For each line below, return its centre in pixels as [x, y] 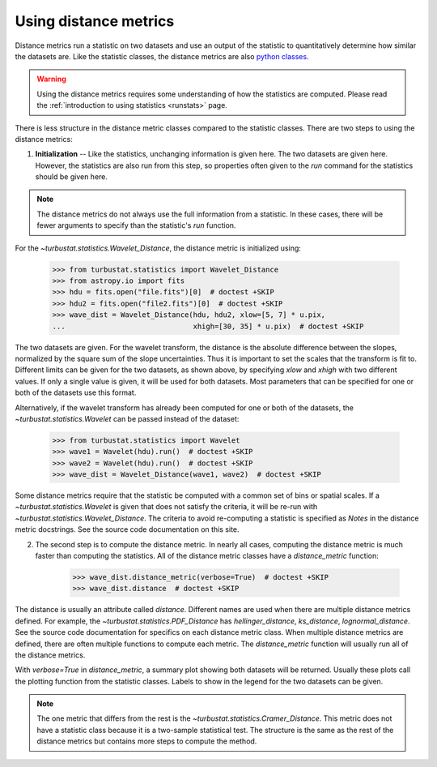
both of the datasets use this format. [76, 392]
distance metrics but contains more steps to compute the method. [147, 741]
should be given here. [72, 177]
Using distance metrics [95, 21]
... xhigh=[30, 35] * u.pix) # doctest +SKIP [208, 326]
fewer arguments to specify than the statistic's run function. [136, 225]
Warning [51, 79]
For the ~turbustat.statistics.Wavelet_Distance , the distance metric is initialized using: [158, 248]
